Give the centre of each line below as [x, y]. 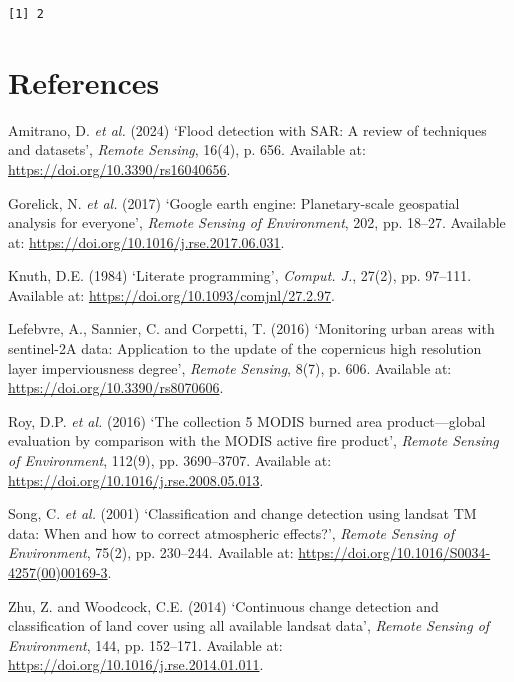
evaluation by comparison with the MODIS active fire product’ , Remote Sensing [253, 440]
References [84, 81]
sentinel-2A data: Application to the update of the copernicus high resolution [245, 348]
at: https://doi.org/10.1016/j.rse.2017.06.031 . [146, 241]
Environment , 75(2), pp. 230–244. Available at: [151, 552]
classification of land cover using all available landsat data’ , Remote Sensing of [249, 625]
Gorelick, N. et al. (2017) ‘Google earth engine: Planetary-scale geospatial [234, 202]
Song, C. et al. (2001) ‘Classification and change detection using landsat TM [242, 513]
